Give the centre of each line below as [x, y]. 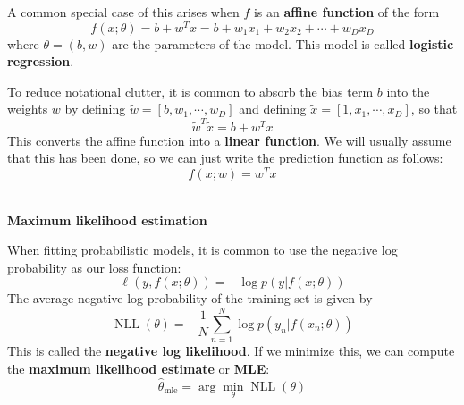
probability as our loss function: [94, 267]
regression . [41, 61]
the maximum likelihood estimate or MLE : [139, 368]
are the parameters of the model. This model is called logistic [283, 43]
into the [408, 91]
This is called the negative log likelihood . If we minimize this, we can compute [231, 351]
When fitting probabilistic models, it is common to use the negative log [202, 250]
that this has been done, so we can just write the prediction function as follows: [225, 158]
